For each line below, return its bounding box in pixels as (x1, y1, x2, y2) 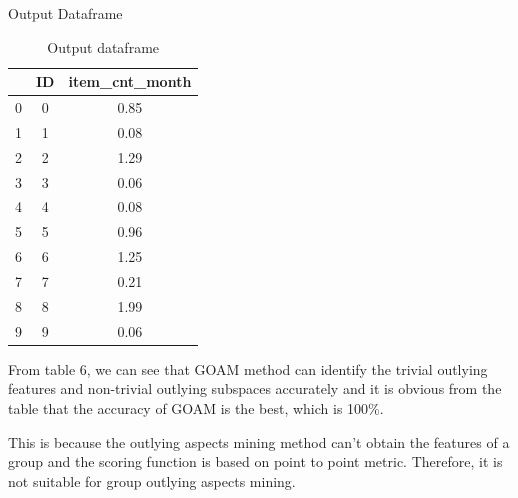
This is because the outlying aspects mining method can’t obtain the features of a (8, 431, 510, 452)
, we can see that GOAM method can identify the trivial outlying (86, 358, 488, 379)
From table (8, 358, 76, 379)
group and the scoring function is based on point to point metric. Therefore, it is (8, 451, 503, 472)
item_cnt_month (68, 71, 192, 92)
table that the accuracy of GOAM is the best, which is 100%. (8, 397, 384, 418)
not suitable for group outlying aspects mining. (8, 470, 296, 491)
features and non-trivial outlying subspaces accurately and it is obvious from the (8, 378, 502, 399)
